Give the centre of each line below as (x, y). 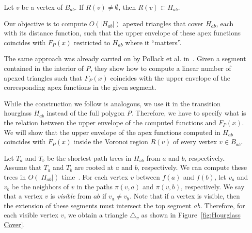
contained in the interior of (44, 68)
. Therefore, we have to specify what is (189, 113)
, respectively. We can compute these (192, 167)
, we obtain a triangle (96, 215)
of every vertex (195, 141)
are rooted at (94, 167)
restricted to (92, 42)
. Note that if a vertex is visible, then (185, 196)
